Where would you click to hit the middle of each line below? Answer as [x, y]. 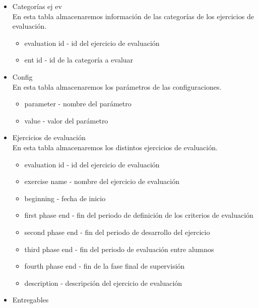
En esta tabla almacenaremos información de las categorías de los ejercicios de [133, 16]
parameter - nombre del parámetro [78, 104]
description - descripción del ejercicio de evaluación [103, 283]
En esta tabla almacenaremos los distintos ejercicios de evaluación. [115, 147]
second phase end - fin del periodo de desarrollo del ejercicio [117, 232]
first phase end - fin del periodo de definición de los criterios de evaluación [139, 215]
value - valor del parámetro [66, 120]
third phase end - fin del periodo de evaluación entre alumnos [119, 249]
